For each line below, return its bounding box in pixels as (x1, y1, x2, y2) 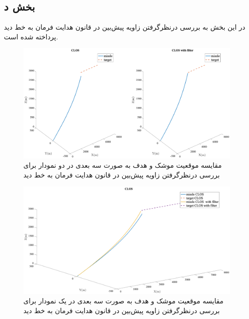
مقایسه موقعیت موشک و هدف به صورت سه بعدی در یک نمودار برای (23, 296, 224, 306)
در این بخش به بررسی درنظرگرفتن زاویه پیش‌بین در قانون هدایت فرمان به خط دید (4, 22, 246, 32)
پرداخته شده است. (4, 31, 58, 41)
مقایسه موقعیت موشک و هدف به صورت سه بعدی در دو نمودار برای (23, 160, 222, 170)
